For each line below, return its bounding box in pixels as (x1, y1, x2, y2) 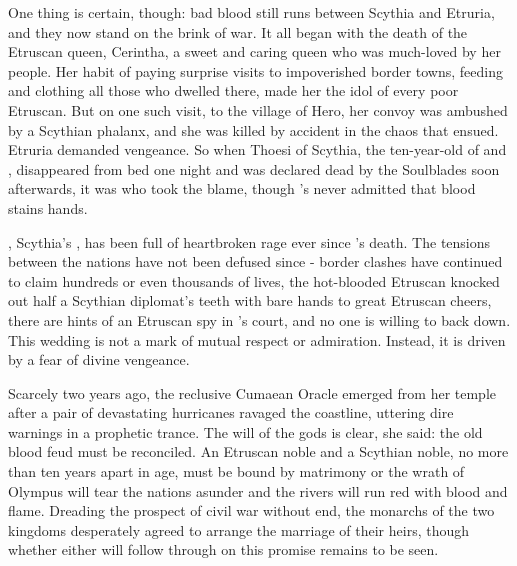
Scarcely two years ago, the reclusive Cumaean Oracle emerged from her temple (8, 382, 497, 403)
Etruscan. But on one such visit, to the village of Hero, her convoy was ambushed (8, 99, 508, 120)
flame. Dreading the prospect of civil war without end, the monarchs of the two (8, 500, 495, 521)
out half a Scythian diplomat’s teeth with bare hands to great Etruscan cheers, (8, 290, 492, 311)
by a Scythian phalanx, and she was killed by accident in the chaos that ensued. (8, 119, 499, 140)
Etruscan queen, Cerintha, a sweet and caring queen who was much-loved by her (8, 41, 501, 62)
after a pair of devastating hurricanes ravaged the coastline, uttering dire (8, 402, 454, 423)
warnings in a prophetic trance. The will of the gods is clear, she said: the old (8, 421, 483, 442)
